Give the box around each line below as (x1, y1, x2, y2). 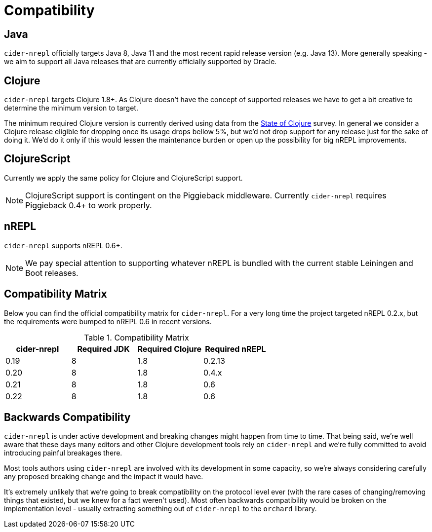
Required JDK (77, 343, 130, 354)
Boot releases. (25, 267, 79, 278)
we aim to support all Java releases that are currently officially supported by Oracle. (4, 57, 277, 66)
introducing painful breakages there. (4, 449, 122, 457)
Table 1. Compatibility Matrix (84, 332, 189, 342)
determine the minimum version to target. (4, 104, 138, 113)
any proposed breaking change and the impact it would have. (4, 472, 203, 481)
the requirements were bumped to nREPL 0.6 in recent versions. (4, 317, 212, 326)
